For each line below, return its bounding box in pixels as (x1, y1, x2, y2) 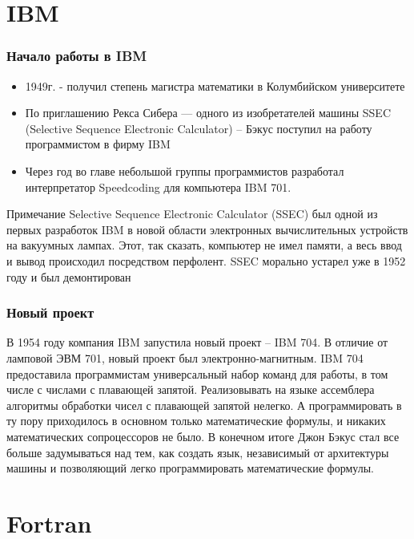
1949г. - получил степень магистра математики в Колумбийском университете (25, 77, 405, 94)
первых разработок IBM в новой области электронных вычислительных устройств (6, 221, 408, 237)
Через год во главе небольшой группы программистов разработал (25, 162, 344, 179)
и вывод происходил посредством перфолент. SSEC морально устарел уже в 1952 (6, 252, 406, 269)
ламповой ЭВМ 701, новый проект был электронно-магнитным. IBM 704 (6, 349, 364, 366)
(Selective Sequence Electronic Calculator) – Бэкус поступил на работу (25, 120, 372, 136)
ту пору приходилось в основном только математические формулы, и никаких (6, 412, 386, 429)
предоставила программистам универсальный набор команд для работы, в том (6, 365, 388, 382)
